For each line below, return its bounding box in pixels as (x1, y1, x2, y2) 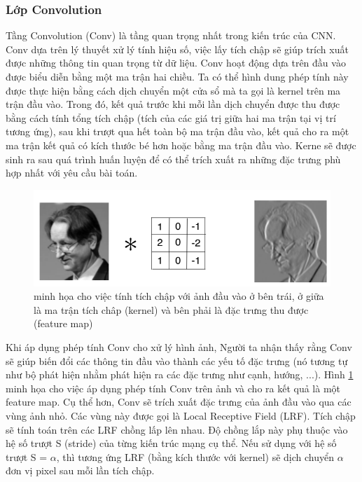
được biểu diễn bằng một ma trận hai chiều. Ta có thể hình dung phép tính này (6, 69, 349, 83)
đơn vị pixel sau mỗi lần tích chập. (6, 463, 155, 478)
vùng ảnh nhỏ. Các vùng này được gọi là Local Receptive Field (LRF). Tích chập (6, 408, 356, 422)
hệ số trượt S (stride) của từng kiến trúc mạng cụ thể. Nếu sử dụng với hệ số (6, 436, 337, 450)
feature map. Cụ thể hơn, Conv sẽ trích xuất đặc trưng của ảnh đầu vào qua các (6, 394, 351, 409)
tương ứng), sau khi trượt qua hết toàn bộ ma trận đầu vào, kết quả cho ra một (6, 124, 349, 139)
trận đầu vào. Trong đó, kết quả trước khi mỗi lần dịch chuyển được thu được (6, 97, 340, 111)
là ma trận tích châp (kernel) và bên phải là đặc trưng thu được (34, 302, 309, 317)
